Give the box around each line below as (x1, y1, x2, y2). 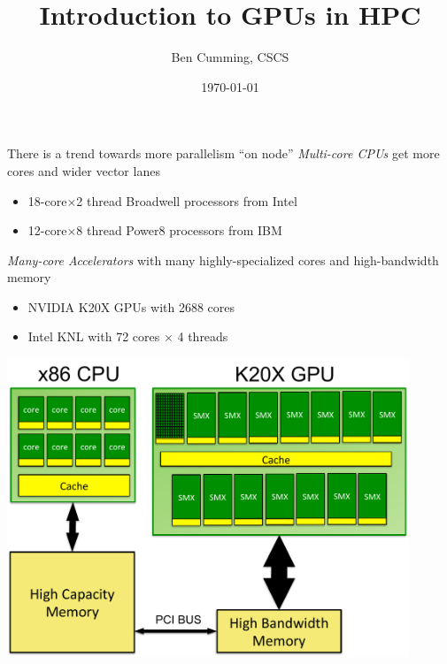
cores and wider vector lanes (7, 161, 160, 179)
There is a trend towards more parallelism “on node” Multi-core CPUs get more (7, 144, 440, 163)
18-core (27, 191, 67, 210)
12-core (27, 221, 67, 240)
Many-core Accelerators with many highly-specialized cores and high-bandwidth (7, 250, 439, 269)
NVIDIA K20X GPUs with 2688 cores (27, 297, 235, 316)
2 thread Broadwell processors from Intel (76, 191, 297, 210)
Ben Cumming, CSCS (171, 48, 289, 66)
